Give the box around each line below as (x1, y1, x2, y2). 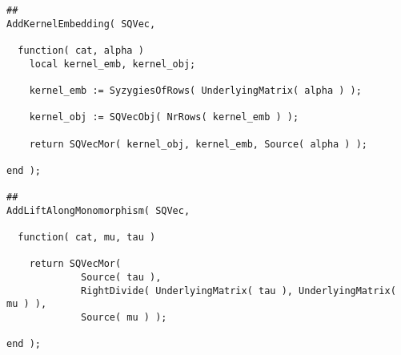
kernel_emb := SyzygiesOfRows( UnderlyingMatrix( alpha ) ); (29, 84, 362, 96)
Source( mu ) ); (81, 312, 167, 324)
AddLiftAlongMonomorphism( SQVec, (6, 204, 190, 216)
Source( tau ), (81, 272, 162, 284)
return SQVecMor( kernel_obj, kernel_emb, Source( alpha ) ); (29, 138, 368, 150)
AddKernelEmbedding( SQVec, (6, 18, 156, 30)
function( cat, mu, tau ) (18, 232, 156, 244)
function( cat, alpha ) (18, 44, 144, 56)
